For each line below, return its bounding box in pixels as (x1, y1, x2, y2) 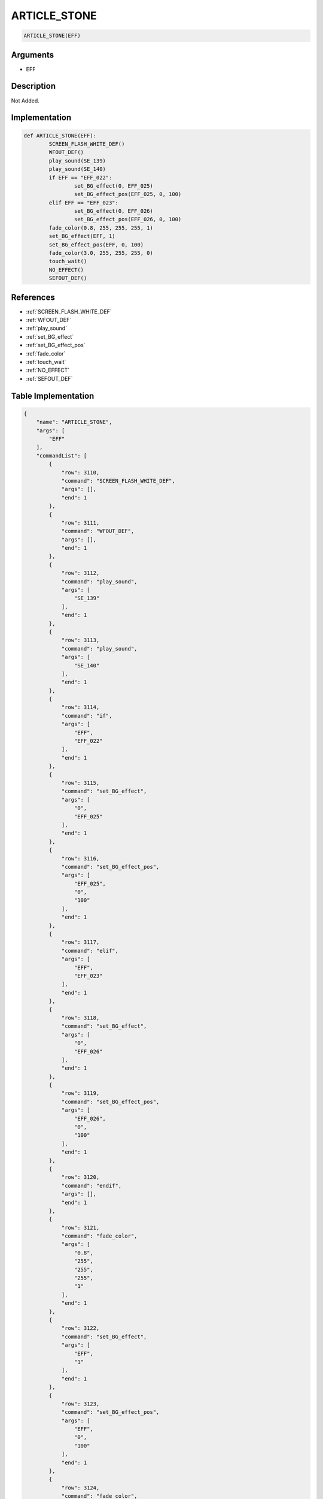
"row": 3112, (61, 570, 100, 577)
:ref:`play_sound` (26, 324, 68, 332)
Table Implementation (11, 390, 95, 401)
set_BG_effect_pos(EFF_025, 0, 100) (74, 191, 182, 198)
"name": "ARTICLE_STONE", (36, 419, 112, 426)
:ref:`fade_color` (26, 350, 66, 357)
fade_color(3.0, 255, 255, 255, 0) (48, 249, 154, 257)
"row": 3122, (61, 1325, 100, 1332)
